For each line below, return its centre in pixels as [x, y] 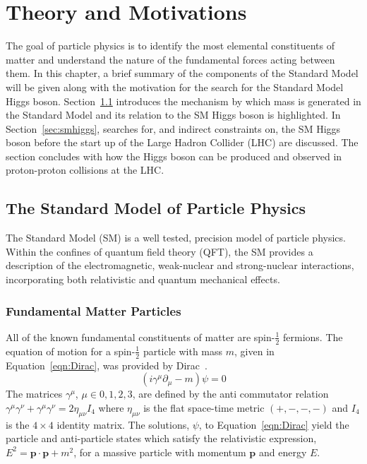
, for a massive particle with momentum [160, 452]
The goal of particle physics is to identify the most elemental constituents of [170, 46]
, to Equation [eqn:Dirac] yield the [274, 424]
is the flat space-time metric [204, 407]
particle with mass [183, 351]
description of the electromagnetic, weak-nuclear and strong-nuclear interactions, [180, 265]
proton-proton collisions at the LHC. [85, 170]
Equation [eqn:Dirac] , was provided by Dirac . [107, 365]
